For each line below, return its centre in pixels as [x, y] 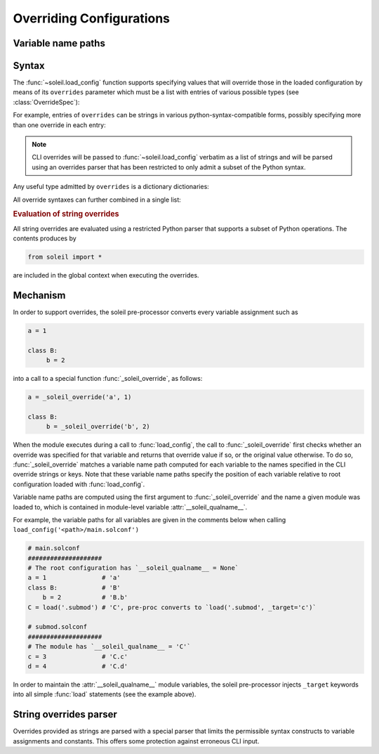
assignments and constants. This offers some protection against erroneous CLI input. [136, 741]
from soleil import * [65, 257]
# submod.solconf [58, 627]
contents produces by [45, 238]
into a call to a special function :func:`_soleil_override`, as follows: [108, 379]
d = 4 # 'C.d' [78, 666]
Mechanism [39, 295]
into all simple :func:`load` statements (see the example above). [105, 694]
